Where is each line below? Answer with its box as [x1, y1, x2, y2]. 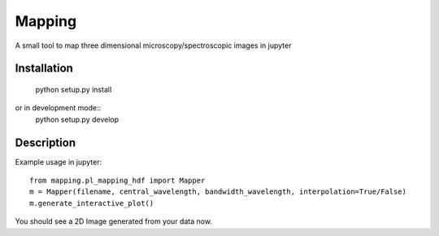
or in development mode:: [15, 103, 102, 113]
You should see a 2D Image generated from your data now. [15, 217, 213, 226]
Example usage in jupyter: [15, 157, 102, 166]
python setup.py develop [35, 114, 120, 124]
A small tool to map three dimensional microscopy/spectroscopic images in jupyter [15, 41, 292, 50]
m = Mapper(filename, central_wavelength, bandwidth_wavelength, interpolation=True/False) [29, 187, 406, 196]
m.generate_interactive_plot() [29, 199, 154, 208]
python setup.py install [35, 84, 112, 94]
